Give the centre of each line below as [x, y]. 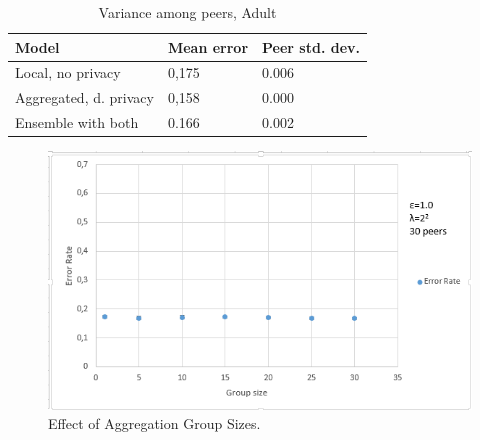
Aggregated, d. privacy [84, 97]
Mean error [208, 46]
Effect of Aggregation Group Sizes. [154, 423]
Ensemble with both [77, 122]
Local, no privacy [68, 72]
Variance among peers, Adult [187, 12]
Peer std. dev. [311, 46]
